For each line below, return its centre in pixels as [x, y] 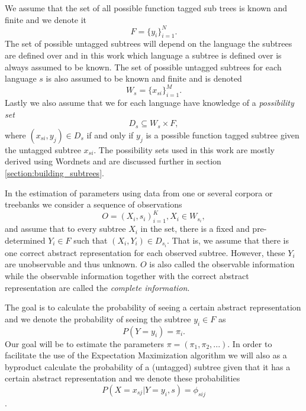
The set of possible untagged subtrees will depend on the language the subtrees [149, 43]
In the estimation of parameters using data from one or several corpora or [139, 192]
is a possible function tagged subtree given [223, 135]
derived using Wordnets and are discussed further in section [113, 161]
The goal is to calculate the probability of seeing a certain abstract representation [153, 307]
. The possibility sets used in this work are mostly [184, 149]
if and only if [110, 135]
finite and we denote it [46, 19]
